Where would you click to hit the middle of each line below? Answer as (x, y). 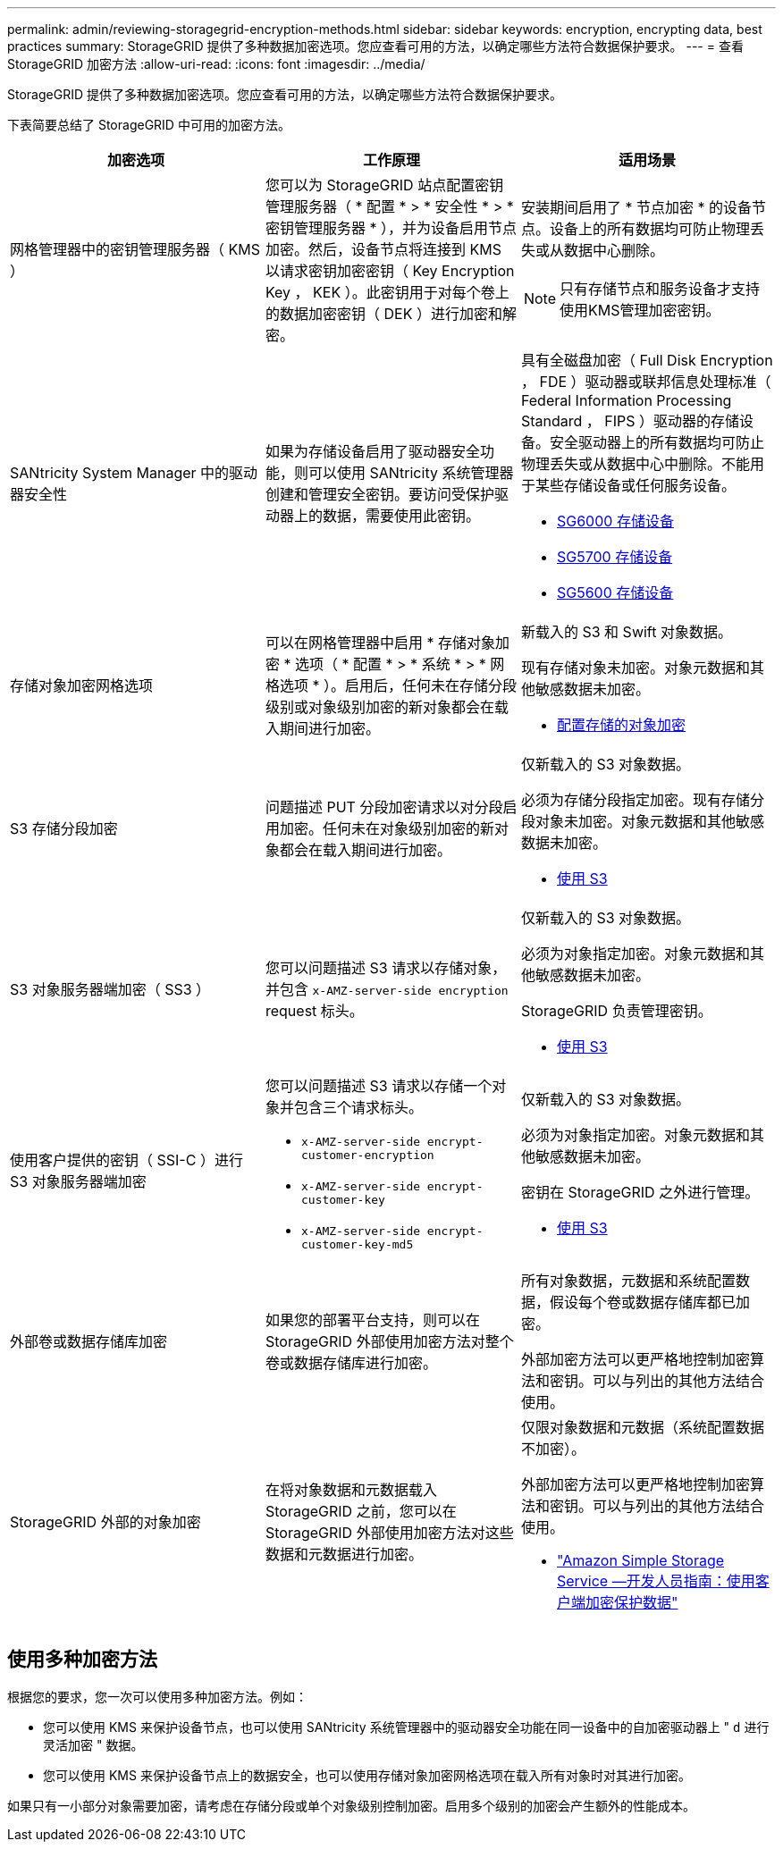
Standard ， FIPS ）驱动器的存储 (630, 421)
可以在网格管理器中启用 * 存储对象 (380, 643)
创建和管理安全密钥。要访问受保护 (379, 494)
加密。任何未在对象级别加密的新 (387, 828)
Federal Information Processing (626, 400)
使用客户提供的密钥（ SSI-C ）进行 (126, 1160)
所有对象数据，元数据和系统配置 (628, 1281)
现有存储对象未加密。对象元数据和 (635, 668)
